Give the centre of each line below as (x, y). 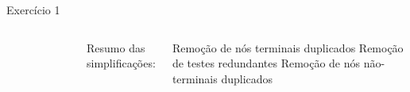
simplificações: (121, 63)
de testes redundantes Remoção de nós (266, 63)
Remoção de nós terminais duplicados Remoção (288, 47)
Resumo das (116, 47)
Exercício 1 (33, 10)
